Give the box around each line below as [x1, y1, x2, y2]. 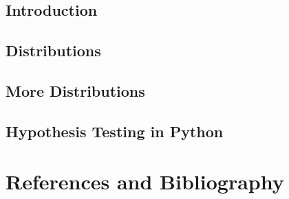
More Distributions [6, 80, 145, 101]
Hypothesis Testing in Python [6, 120, 224, 141]
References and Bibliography [6, 167, 284, 196]
